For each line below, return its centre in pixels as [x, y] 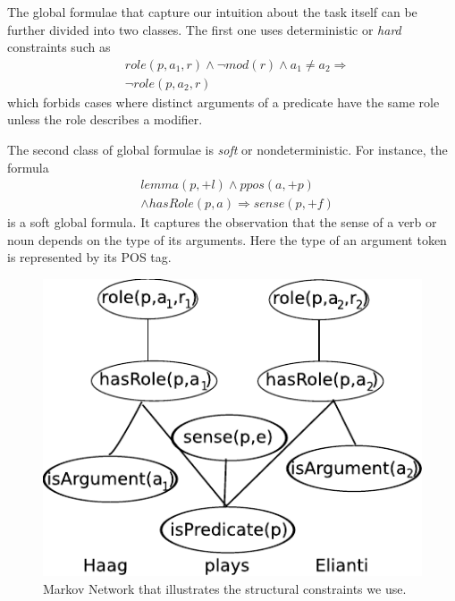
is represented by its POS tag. [89, 257]
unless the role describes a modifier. [105, 119]
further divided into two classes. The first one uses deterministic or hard [204, 29]
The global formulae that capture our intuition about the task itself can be [212, 12]
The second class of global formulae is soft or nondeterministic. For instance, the [227, 150]
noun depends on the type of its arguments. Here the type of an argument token [227, 239]
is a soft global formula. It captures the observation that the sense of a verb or [222, 222]
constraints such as [59, 47]
